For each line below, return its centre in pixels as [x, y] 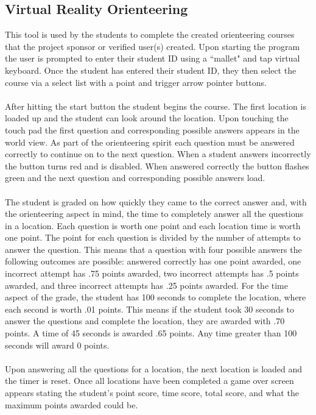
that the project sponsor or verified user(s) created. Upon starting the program [153, 46]
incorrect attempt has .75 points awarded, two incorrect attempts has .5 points [152, 273]
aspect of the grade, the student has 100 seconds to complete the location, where [156, 297]
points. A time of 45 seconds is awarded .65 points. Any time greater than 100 [151, 333]
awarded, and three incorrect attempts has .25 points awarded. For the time [146, 285]
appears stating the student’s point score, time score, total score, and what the [152, 393]
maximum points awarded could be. [72, 404]
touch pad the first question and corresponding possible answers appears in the [152, 129]
